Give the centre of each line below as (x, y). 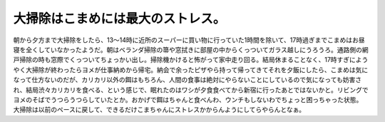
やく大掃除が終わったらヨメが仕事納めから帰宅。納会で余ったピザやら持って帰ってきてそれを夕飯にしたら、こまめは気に (191, 70)
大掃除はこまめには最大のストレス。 (119, 19)
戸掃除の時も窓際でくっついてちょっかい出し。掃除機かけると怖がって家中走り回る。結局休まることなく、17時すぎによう (191, 60)
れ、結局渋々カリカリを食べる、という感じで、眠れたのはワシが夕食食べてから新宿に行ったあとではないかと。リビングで (191, 90)
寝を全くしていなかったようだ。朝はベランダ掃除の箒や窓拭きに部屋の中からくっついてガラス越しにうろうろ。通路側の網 (191, 49)
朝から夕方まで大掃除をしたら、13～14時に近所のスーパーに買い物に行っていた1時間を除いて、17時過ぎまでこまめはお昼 (189, 40)
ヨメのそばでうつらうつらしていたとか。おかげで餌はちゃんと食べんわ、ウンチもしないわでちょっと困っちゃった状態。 (188, 99)
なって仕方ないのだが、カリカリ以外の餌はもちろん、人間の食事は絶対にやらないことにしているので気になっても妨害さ (188, 80)
